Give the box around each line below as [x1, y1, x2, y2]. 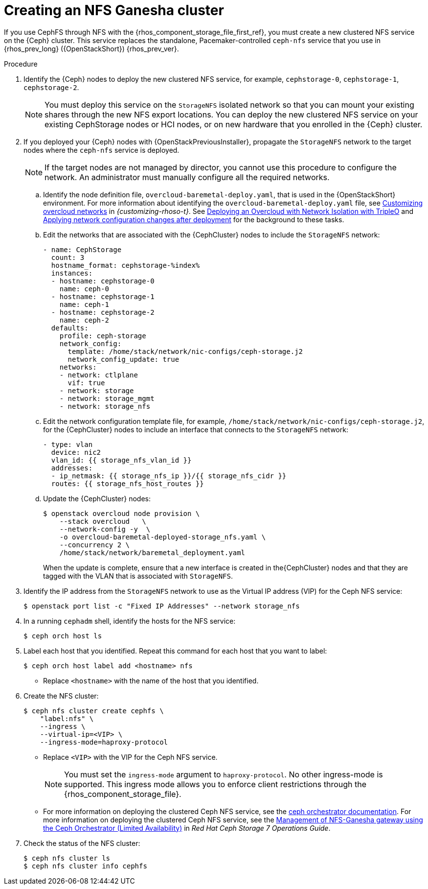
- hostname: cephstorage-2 [51, 308, 155, 316]
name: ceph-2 [59, 316, 109, 324]
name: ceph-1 [59, 300, 109, 308]
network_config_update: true [68, 355, 180, 363]
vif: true [68, 378, 105, 387]
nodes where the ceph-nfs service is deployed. [23, 145, 180, 154]
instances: [51, 269, 93, 277]
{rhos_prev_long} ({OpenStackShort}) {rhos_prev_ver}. [4, 44, 179, 53]
